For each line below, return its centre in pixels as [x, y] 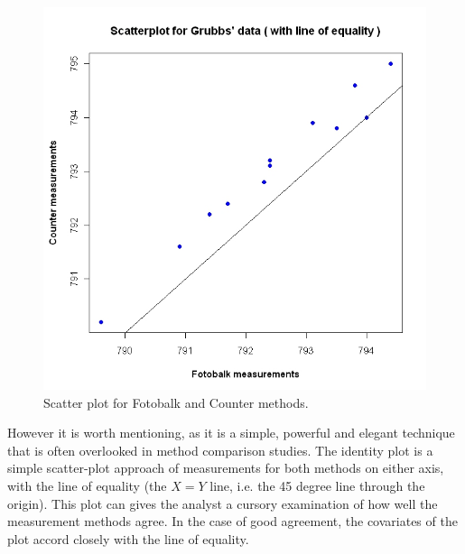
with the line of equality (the [87, 485]
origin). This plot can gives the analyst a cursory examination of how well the [223, 503]
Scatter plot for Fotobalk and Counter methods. [176, 402]
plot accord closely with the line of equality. [128, 538]
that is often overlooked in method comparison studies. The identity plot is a [220, 450]
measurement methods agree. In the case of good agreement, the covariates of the [232, 521]
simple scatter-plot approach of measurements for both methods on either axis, [226, 468]
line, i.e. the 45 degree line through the [317, 485]
